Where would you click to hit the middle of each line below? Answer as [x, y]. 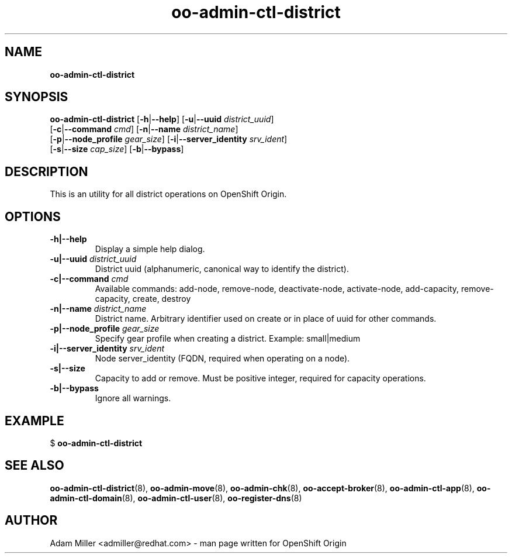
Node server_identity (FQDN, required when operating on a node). [222, 359]
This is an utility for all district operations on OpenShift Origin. [168, 194]
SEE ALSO [34, 466]
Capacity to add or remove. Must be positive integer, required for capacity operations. [260, 378]
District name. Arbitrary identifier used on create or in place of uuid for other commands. [266, 319]
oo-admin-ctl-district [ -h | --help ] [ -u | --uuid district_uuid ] [162, 119]
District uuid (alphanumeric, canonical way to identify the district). [222, 269]
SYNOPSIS [37, 97]
